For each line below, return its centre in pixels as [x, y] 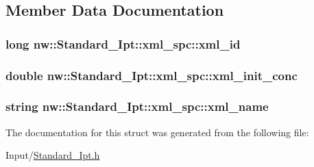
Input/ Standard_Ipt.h [53, 155]
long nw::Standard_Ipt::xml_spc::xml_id [123, 43]
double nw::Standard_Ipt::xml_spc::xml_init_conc [152, 75]
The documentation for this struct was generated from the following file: [157, 132]
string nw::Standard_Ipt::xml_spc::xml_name [137, 106]
